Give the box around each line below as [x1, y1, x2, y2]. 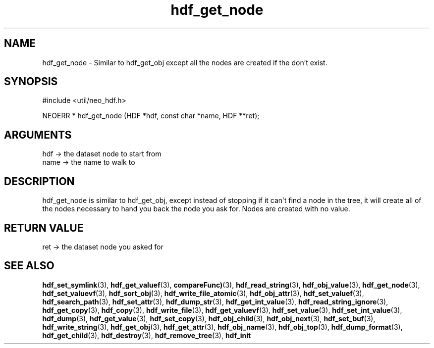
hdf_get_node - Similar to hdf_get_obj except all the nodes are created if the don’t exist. [42, 58, 327, 67]
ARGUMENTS [4, 128, 72, 141]
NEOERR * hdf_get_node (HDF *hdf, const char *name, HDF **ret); [42, 111, 260, 120]
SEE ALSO [4, 259, 54, 272]
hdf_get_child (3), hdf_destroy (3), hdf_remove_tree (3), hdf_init [42, 331, 251, 340]
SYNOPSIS [4, 75, 58, 88]
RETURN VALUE [4, 221, 84, 234]
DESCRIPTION [4, 175, 75, 188]
